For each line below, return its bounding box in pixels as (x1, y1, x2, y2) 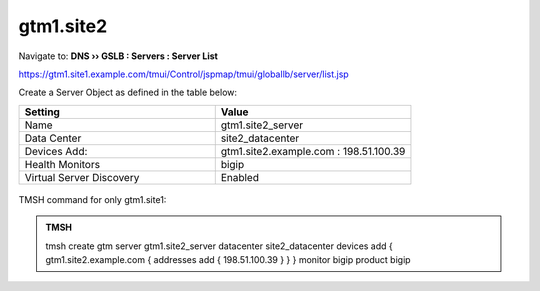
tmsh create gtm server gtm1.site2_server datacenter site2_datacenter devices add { (45, 240, 394, 252)
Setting (24, 105, 60, 119)
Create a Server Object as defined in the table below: (18, 86, 238, 99)
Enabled (220, 170, 260, 184)
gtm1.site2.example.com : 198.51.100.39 (220, 144, 406, 158)
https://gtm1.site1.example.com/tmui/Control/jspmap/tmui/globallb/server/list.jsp (18, 68, 349, 80)
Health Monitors (24, 157, 100, 171)
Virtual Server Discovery (24, 170, 140, 184)
